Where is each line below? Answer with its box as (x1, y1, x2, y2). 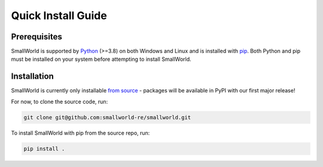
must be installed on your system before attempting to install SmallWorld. (11, 55, 191, 63)
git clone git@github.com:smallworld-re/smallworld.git (23, 114, 191, 120)
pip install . (23, 145, 65, 152)
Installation (11, 72, 54, 82)
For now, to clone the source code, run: (11, 98, 108, 105)
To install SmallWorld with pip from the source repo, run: (11, 129, 150, 137)
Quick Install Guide (11, 9, 107, 22)
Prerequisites (11, 32, 62, 42)
